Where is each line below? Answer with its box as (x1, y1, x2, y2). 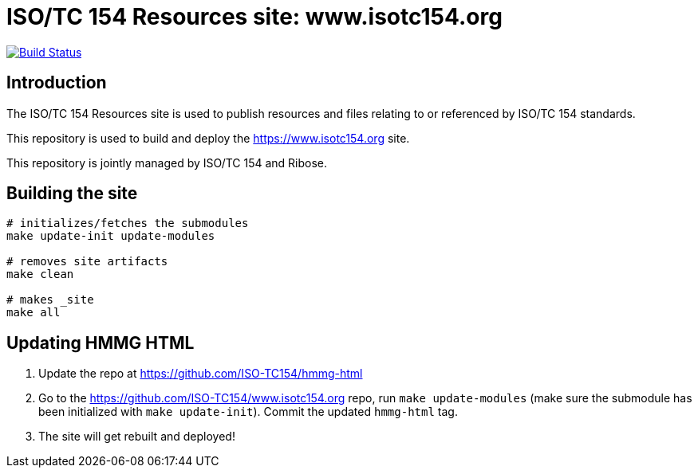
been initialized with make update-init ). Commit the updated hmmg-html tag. (38, 405, 458, 419)
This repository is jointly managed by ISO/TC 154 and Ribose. (6, 155, 328, 170)
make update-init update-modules (6, 229, 215, 243)
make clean (6, 268, 74, 281)
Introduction (6, 72, 107, 93)
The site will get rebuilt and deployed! (38, 429, 235, 444)
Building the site (6, 183, 138, 204)
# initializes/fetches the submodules (6, 217, 249, 230)
